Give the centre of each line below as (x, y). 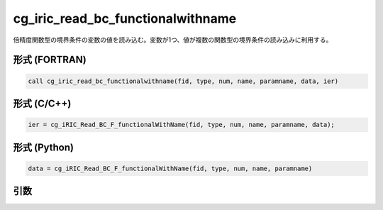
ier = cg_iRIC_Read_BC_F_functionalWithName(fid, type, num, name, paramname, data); (181, 125)
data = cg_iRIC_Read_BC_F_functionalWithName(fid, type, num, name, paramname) (170, 168)
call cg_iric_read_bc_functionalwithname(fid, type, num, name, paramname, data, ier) (183, 81)
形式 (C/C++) (42, 103)
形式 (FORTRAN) (50, 60)
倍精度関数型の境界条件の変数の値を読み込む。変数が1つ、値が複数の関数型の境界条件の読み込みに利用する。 (173, 40)
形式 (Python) (44, 147)
